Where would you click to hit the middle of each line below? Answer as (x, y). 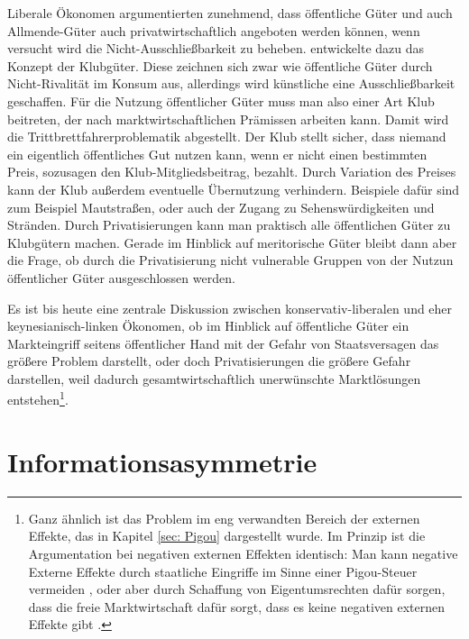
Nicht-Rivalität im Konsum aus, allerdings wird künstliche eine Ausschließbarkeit (231, 83)
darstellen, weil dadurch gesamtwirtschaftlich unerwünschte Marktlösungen (214, 378)
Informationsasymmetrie (162, 461)
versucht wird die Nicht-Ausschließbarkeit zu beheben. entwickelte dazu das (216, 48)
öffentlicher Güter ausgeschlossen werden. (121, 277)
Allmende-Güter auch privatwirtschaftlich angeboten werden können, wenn (214, 30)
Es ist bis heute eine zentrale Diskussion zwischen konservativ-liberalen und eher (230, 308)
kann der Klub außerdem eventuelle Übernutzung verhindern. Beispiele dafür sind (234, 189)
